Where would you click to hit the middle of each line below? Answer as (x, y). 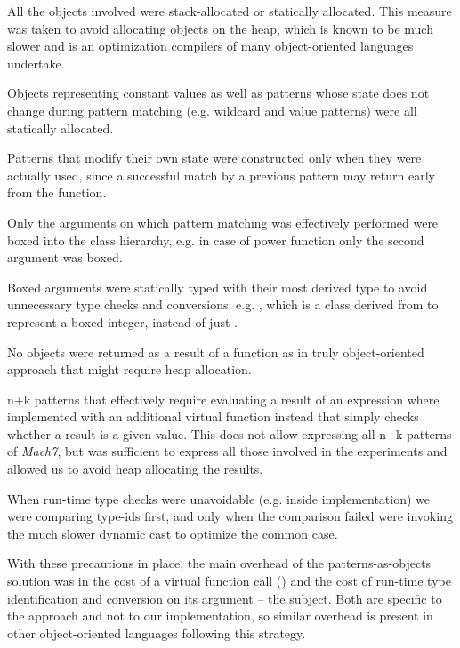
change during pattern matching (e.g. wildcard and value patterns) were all (212, 110)
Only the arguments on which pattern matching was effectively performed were (223, 222)
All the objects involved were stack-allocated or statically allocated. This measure (230, 11)
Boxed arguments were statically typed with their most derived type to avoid (218, 287)
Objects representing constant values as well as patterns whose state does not (218, 93)
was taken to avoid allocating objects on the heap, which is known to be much (220, 28)
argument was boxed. (65, 257)
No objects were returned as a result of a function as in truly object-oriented (216, 352)
